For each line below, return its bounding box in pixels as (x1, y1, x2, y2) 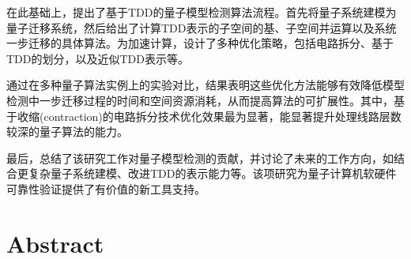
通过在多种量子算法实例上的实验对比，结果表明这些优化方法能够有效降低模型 (6, 77, 405, 93)
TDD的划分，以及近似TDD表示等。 (6, 50, 189, 66)
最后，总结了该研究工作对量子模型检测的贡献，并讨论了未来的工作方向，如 (6, 149, 394, 166)
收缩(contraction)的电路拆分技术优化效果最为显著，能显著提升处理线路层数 (17, 107, 402, 124)
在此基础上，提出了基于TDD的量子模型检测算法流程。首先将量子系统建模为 (6, 4, 397, 20)
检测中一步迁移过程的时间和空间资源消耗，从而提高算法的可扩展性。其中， (6, 92, 394, 108)
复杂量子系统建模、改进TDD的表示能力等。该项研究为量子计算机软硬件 (28, 165, 397, 182)
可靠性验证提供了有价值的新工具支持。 (6, 180, 205, 197)
